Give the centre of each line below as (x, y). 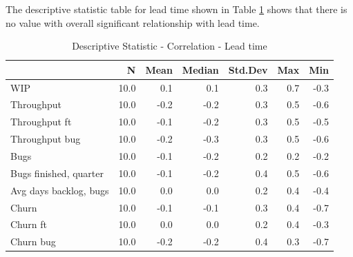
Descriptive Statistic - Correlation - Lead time (170, 46)
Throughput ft (41, 122)
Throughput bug (46, 139)
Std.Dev (248, 69)
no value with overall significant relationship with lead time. (133, 22)
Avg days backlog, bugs (60, 190)
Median (200, 69)
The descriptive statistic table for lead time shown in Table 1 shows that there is (176, 9)
